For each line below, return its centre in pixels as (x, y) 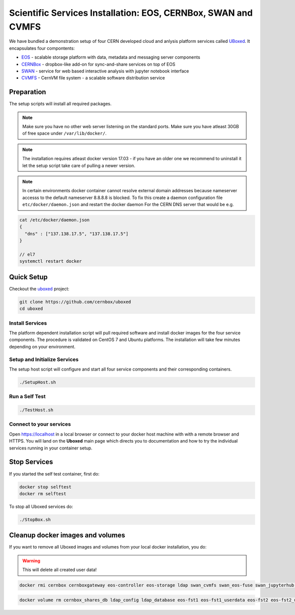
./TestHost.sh (36, 410)
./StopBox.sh (35, 519)
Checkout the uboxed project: (39, 289)
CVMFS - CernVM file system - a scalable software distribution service (93, 78)
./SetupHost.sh (38, 382)
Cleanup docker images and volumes (67, 535)
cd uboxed (31, 309)
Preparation (28, 92)
